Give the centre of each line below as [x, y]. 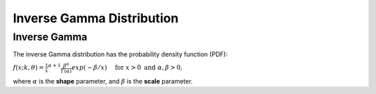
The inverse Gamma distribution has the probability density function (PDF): [120, 54]
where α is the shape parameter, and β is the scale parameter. [103, 81]
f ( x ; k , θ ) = [29, 68]
